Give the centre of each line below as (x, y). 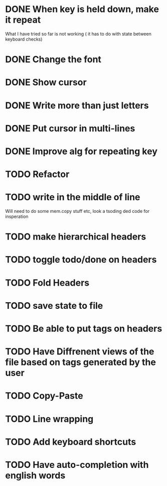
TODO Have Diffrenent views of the (80, 352)
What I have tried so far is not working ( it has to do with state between (78, 34)
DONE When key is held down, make (82, 9)
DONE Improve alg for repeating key (81, 151)
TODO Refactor (37, 174)
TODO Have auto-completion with (77, 465)
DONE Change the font (53, 59)
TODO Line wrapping (49, 419)
